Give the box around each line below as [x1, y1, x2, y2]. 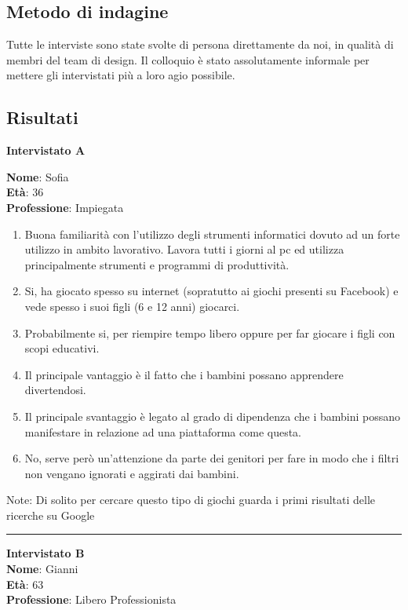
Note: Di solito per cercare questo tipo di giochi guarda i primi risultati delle [6, 491, 376, 508]
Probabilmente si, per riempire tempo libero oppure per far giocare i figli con [24, 324, 395, 341]
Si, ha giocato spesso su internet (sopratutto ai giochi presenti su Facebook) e [24, 283, 399, 299]
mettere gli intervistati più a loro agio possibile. [6, 67, 235, 83]
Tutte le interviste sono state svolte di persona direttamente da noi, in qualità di [6, 36, 394, 53]
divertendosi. [24, 382, 86, 398]
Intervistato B [6, 545, 85, 561]
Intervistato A [6, 142, 86, 159]
